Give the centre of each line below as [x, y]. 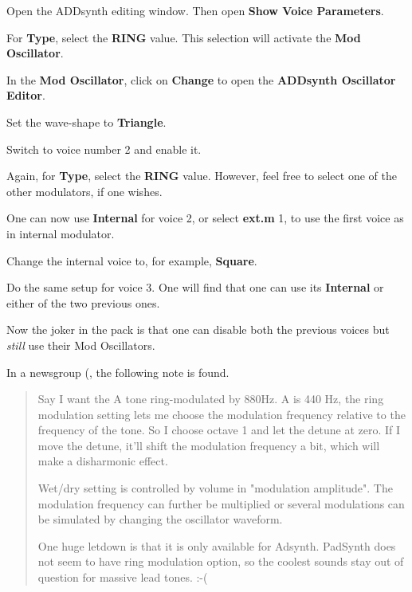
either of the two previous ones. [83, 302]
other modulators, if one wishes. [84, 191]
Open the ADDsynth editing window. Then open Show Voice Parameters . [195, 10]
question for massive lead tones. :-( [123, 577]
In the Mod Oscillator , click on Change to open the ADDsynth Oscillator [201, 79]
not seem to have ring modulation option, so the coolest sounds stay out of [221, 561]
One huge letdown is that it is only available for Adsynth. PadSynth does [217, 545]
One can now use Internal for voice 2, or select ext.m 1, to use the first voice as [205, 218]
